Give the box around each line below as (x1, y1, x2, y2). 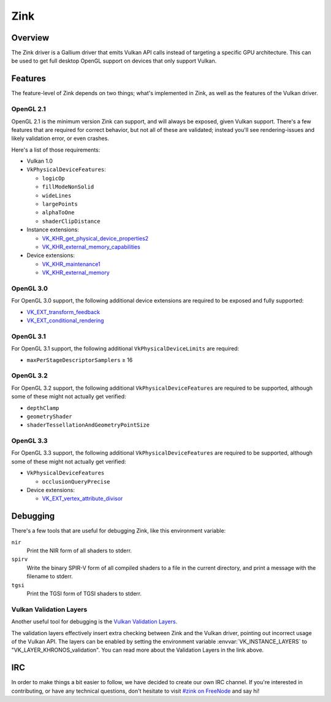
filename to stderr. (26, 573, 73, 580)
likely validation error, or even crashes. (11, 135, 110, 142)
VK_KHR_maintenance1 (42, 260, 101, 268)
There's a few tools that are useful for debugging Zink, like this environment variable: (11, 527, 226, 534)
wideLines (42, 192, 72, 199)
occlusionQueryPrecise (42, 478, 110, 485)
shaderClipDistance (42, 218, 101, 225)
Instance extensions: (26, 226, 79, 233)
